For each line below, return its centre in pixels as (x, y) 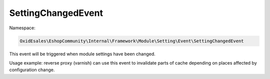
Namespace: (22, 28)
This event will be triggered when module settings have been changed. (82, 54)
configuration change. (32, 70)
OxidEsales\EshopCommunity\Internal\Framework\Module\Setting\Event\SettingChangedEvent (132, 41)
